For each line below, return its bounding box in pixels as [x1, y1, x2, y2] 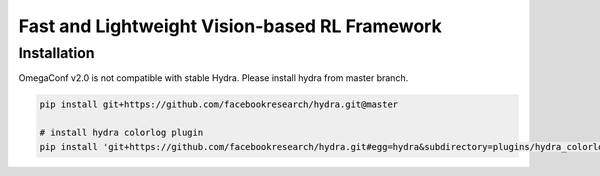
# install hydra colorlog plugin [39, 127, 204, 139]
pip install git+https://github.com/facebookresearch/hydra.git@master [39, 99, 399, 110]
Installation [18, 44, 95, 62]
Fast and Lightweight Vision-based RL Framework [18, 15, 442, 37]
